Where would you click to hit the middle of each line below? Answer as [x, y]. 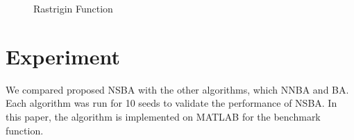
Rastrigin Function [73, 8]
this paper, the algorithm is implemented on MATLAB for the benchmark [163, 116]
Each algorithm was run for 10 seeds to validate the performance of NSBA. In [171, 103]
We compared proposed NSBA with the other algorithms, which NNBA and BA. [177, 89]
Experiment [63, 56]
